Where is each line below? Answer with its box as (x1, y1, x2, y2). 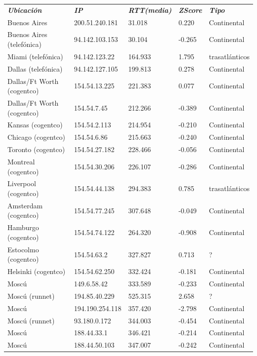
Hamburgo (7, 222, 39, 233)
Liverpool (7, 178, 36, 189)
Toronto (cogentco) (7, 144, 65, 155)
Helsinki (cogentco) (7, 266, 66, 277)
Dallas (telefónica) (7, 63, 63, 74)
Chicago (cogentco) (7, 132, 66, 142)
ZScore (178, 4, 202, 15)
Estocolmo (7, 244, 39, 254)
